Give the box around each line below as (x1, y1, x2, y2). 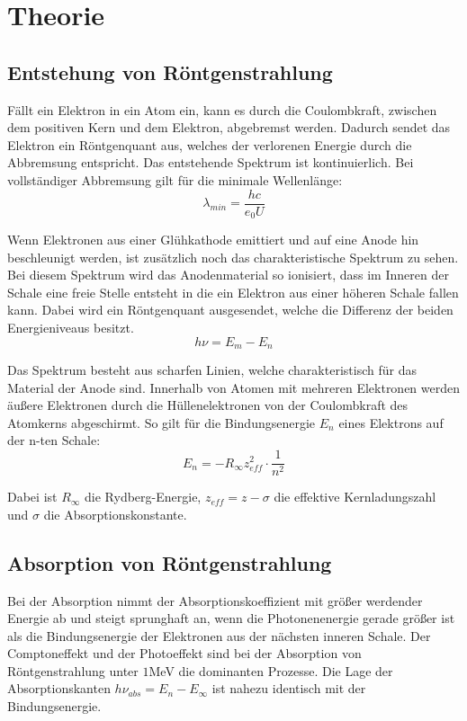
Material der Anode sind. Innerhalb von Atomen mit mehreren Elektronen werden (7, 378, 461, 396)
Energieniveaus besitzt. (7, 318, 134, 337)
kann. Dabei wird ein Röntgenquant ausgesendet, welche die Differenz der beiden (7, 300, 454, 319)
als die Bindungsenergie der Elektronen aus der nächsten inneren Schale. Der (7, 626, 431, 645)
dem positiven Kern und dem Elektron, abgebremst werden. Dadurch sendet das (7, 118, 451, 137)
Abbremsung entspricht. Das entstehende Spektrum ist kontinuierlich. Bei (7, 153, 414, 172)
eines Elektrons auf (338, 413, 444, 432)
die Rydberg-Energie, (85, 487, 202, 506)
